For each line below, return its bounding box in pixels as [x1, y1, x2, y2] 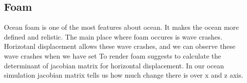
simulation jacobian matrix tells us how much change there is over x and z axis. [4, 70, 244, 80]
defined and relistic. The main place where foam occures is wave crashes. [4, 31, 222, 41]
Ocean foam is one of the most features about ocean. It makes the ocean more [4, 22, 239, 32]
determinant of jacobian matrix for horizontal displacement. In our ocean [4, 60, 224, 70]
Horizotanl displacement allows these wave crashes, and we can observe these [4, 41, 236, 51]
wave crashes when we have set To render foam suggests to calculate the [4, 50, 221, 61]
